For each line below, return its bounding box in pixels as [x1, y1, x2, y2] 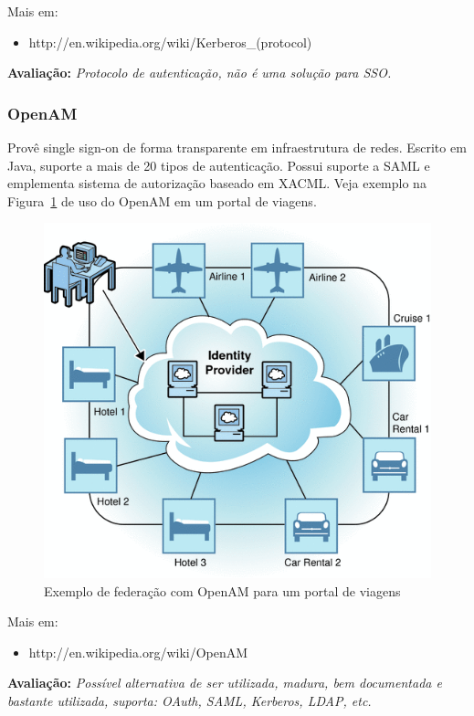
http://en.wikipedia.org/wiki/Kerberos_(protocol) [28, 32, 312, 51]
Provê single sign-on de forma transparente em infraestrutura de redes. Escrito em [7, 138, 467, 156]
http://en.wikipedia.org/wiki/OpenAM [28, 642, 248, 661]
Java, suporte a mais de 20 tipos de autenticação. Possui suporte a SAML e [7, 155, 430, 174]
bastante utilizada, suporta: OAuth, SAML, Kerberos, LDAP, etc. [7, 690, 372, 710]
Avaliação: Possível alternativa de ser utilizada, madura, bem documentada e [7, 673, 442, 692]
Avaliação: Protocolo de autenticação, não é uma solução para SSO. [7, 63, 392, 82]
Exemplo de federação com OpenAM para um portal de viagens [44, 581, 401, 600]
